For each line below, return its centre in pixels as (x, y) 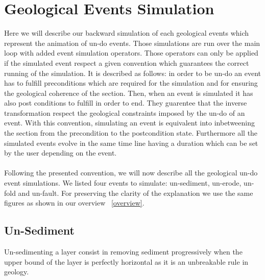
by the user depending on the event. (61, 153)
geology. (17, 272)
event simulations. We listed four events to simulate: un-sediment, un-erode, (123, 183)
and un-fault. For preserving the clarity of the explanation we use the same (136, 193)
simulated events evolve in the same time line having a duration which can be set (131, 143)
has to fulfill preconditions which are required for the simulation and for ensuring (131, 83)
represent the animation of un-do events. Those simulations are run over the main (132, 43)
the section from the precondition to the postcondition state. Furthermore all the (131, 133)
